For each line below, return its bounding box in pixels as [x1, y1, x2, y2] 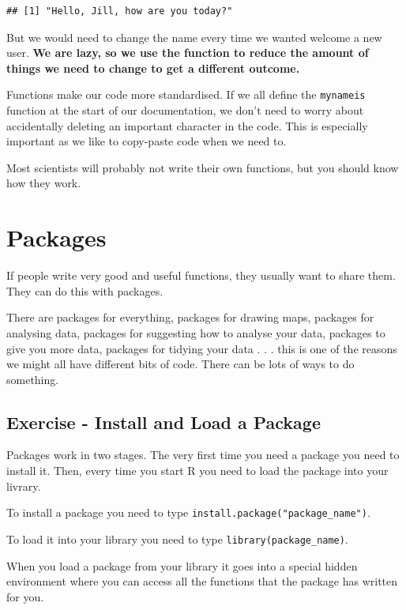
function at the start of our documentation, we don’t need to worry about [6, 102, 364, 119]
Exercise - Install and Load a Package [6, 409, 321, 434]
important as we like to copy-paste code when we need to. [6, 133, 287, 149]
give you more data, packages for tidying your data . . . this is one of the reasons [6, 340, 397, 356]
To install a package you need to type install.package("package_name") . [6, 504, 370, 521]
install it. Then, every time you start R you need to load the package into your [6, 462, 389, 479]
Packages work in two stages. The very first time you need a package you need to [6, 446, 400, 463]
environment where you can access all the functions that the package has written [6, 573, 398, 589]
